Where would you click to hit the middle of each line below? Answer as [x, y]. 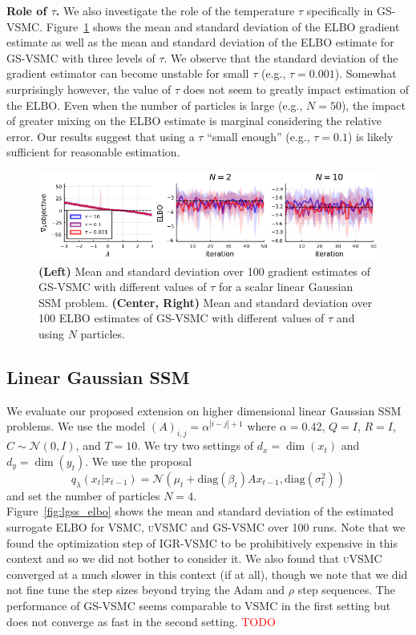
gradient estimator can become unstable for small [128, 73]
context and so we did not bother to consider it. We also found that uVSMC [194, 558]
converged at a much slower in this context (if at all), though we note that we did [207, 574]
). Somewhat [366, 73]
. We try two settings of [196, 445]
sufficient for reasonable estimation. [93, 152]
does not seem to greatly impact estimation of [296, 89]
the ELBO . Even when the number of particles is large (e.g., [155, 105]
